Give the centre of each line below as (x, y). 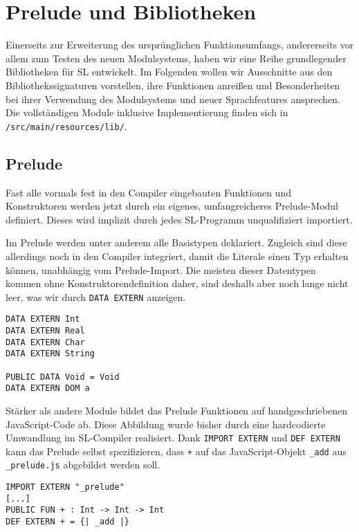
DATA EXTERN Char (45, 342)
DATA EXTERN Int (43, 319)
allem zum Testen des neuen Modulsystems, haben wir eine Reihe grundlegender (176, 58)
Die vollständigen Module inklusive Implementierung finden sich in (147, 112)
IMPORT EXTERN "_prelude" (65, 487)
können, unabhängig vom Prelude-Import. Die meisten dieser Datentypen (161, 269)
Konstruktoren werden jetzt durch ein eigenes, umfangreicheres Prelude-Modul (172, 206)
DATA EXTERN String (50, 354)
